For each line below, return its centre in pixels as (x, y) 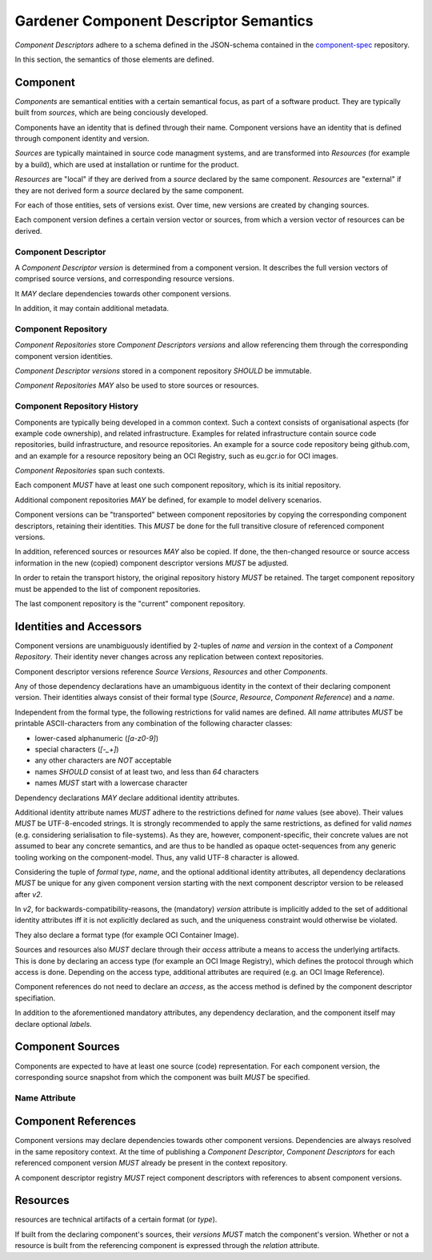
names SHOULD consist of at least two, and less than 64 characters (147, 771)
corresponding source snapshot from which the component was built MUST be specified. (162, 1077)
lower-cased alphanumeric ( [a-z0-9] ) (97, 738)
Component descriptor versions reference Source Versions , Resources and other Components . (171, 671)
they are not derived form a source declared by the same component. (129, 190)
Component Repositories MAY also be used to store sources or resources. (137, 385)
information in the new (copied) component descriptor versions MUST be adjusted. (152, 563)
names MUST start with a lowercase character (111, 783)
